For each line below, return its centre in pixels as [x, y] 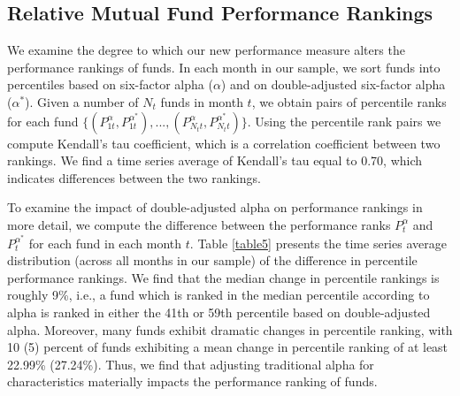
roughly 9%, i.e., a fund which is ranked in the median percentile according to [218, 295]
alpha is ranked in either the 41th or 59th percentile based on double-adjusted [219, 312]
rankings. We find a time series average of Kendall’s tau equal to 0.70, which [215, 160]
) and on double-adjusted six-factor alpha [333, 84]
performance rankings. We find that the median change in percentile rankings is [223, 277]
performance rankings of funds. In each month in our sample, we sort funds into [224, 67]
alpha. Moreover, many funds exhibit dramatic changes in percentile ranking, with [230, 329]
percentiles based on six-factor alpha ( [110, 84]
